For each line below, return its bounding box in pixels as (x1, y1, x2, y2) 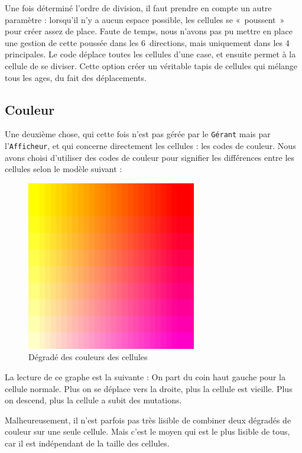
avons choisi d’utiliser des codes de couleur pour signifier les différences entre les (5, 151, 295, 163)
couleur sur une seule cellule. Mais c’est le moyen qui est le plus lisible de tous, (5, 425, 290, 438)
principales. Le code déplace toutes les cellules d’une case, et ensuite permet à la (5, 48, 296, 60)
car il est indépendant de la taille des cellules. (5, 437, 170, 449)
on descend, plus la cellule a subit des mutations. (5, 394, 182, 406)
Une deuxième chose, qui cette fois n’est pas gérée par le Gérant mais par (5, 128, 271, 140)
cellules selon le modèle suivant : (5, 163, 122, 175)
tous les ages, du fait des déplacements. (5, 71, 147, 83)
